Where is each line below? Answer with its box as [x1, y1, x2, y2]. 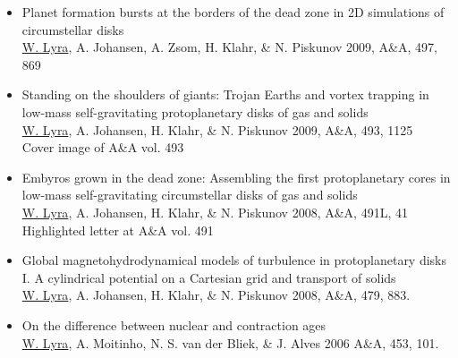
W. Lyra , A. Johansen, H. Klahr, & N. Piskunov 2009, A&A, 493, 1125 [21, 120, 413, 139]
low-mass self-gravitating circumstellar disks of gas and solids [21, 185, 358, 204]
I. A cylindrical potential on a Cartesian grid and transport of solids [21, 268, 396, 286]
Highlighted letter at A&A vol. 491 [21, 220, 214, 239]
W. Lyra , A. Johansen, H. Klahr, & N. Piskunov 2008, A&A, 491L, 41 [21, 202, 408, 221]
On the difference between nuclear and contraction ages [21, 315, 327, 334]
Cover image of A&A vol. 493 [21, 138, 184, 157]
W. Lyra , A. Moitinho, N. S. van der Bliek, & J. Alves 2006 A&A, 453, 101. [21, 333, 439, 352]
